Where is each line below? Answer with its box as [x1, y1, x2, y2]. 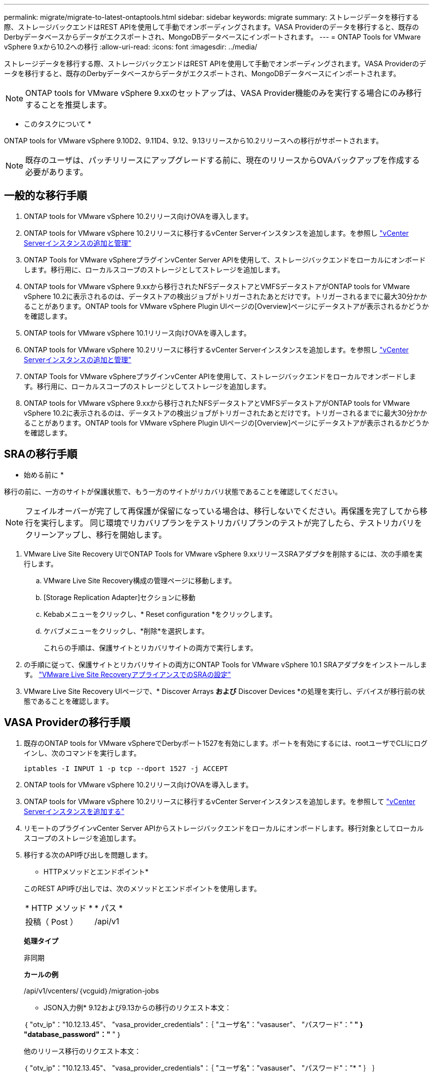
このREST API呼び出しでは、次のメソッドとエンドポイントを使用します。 [24, 884, 261, 893]
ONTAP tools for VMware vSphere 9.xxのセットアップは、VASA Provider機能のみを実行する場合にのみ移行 [25, 88, 422, 98]
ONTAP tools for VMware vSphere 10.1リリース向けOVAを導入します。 [24, 328, 251, 337]
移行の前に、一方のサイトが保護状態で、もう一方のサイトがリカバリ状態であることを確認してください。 [4, 487, 342, 496]
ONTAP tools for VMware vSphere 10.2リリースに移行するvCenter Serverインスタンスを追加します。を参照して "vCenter [24, 797, 416, 806]
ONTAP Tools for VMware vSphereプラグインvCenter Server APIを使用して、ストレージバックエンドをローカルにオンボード [24, 255, 426, 264]
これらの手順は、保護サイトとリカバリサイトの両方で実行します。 [43, 643, 258, 652]
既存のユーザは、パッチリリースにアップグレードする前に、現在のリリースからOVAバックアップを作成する [25, 155, 420, 165]
